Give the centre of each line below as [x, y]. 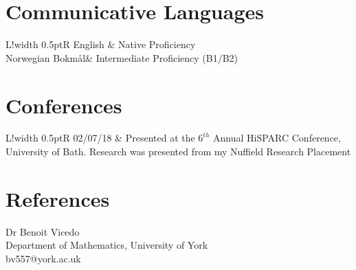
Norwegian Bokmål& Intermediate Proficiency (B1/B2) [122, 57]
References [58, 198]
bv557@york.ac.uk [43, 258]
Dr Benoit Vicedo [43, 231]
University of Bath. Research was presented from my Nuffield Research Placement [178, 151]
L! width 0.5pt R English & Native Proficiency [101, 44]
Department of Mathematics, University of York [107, 245]
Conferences [64, 105]
